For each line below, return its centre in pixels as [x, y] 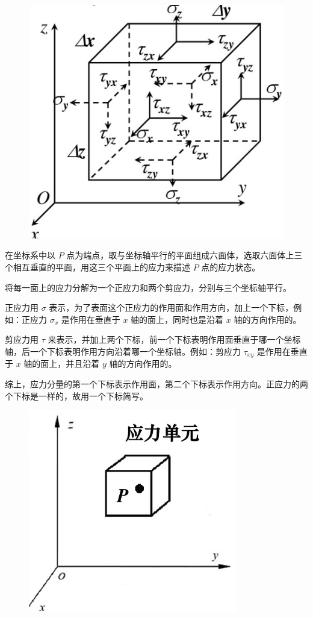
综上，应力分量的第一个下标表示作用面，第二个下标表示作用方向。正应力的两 [156, 383]
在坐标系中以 [30, 255]
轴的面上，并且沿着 [62, 364]
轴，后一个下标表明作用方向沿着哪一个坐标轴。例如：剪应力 [123, 351]
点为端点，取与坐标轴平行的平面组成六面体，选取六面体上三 [184, 255]
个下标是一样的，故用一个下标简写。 [76, 395]
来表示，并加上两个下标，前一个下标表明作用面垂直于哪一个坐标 [174, 339]
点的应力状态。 [231, 267]
